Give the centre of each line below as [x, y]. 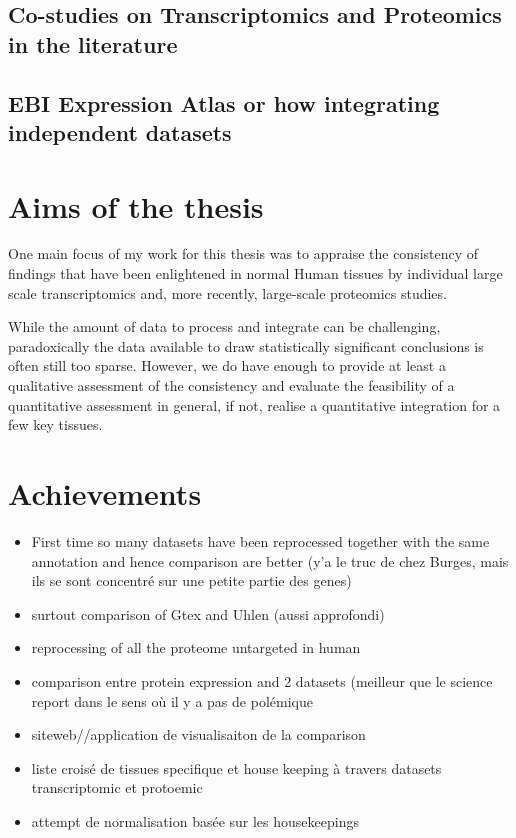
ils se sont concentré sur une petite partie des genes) [191, 580]
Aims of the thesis [136, 205]
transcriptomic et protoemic [117, 787]
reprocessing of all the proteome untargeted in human [196, 647]
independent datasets [120, 131]
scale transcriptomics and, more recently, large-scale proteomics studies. [227, 292]
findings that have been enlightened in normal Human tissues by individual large [255, 273]
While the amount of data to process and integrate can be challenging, [224, 326]
